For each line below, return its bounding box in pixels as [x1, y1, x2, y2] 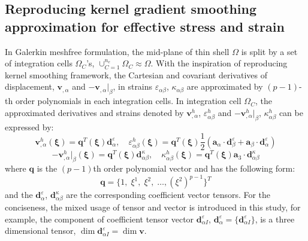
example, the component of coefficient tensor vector [5, 212, 194, 225]
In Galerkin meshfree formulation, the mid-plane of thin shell [5, 45, 230, 57]
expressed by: [5, 120, 54, 133]
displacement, [5, 80, 55, 93]
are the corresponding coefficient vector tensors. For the [66, 188, 271, 201]
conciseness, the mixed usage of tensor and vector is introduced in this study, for [5, 200, 301, 213]
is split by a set [241, 45, 298, 57]
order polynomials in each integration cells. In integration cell [15, 94, 241, 107]
